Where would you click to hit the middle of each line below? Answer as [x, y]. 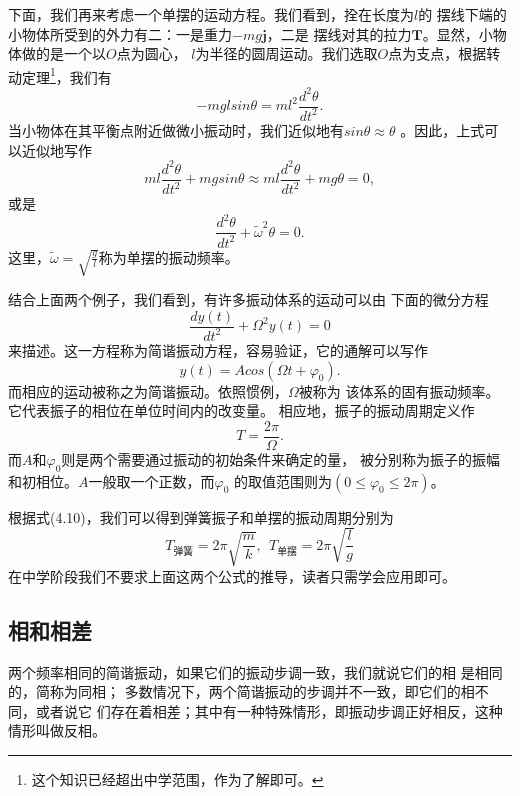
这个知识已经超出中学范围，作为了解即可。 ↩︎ [177, 778]
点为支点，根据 [437, 53]
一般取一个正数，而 [151, 480]
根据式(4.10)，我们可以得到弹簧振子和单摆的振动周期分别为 [201, 516]
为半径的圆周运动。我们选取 [286, 53]
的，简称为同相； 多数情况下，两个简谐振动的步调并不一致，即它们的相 [241, 691]
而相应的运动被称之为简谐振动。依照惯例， [148, 390]
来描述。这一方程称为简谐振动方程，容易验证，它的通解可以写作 [218, 349]
